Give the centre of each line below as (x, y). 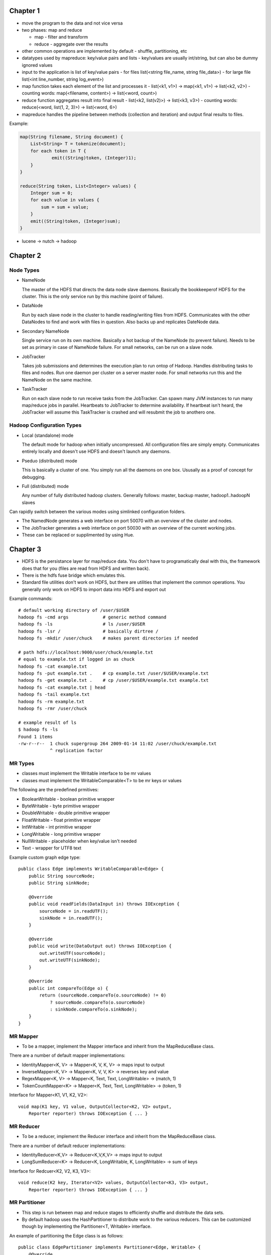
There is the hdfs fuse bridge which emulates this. (74, 575)
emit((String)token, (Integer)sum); (75, 221)
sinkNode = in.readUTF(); (71, 918)
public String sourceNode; (62, 876)
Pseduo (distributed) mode (49, 461)
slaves (28, 503)
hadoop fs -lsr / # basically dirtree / (88, 631)
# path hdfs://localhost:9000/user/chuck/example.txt (86, 652)
